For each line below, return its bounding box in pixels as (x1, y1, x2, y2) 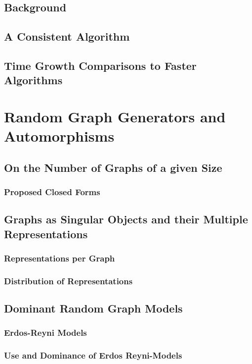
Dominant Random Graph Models (4, 301, 183, 316)
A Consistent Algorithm (4, 29, 130, 44)
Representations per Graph (4, 252, 115, 264)
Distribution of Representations (4, 274, 133, 287)
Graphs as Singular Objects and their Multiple (4, 211, 248, 227)
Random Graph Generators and (4, 106, 226, 126)
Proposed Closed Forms (4, 186, 100, 198)
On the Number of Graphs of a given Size (4, 159, 222, 175)
